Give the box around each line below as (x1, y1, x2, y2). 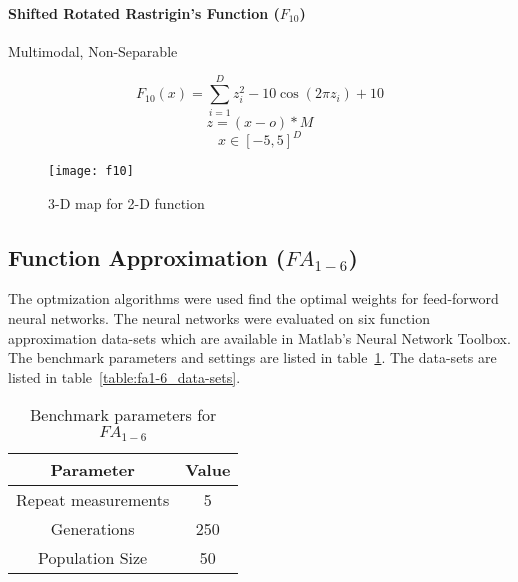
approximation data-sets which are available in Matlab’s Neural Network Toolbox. (8, 327, 511, 348)
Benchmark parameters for (30, 403, 217, 427)
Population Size (38, 546, 148, 570)
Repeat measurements (16, 488, 170, 512)
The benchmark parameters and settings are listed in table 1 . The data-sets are (8, 347, 497, 368)
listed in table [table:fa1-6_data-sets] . (8, 366, 241, 387)
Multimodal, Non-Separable (8, 40, 178, 61)
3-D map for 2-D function (48, 192, 205, 213)
